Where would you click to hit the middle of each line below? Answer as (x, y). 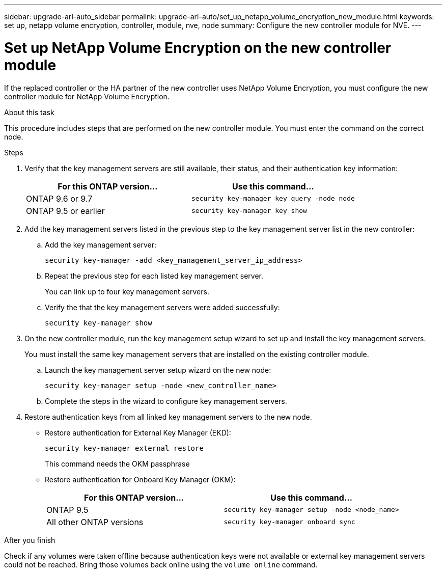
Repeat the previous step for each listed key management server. (154, 276)
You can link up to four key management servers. (127, 291)
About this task (29, 112)
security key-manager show (99, 323)
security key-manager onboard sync (289, 522)
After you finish (30, 540)
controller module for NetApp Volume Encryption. (87, 96)
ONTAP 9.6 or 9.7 (59, 198)
